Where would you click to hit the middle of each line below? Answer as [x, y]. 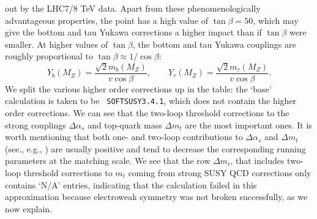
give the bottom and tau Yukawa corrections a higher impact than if [133, 32]
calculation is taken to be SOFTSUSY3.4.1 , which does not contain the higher [151, 101]
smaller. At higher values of [57, 44]
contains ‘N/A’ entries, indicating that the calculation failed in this [131, 184]
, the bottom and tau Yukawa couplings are [214, 44]
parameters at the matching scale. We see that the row [108, 161]
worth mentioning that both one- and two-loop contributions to [124, 137]
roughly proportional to [49, 56]
